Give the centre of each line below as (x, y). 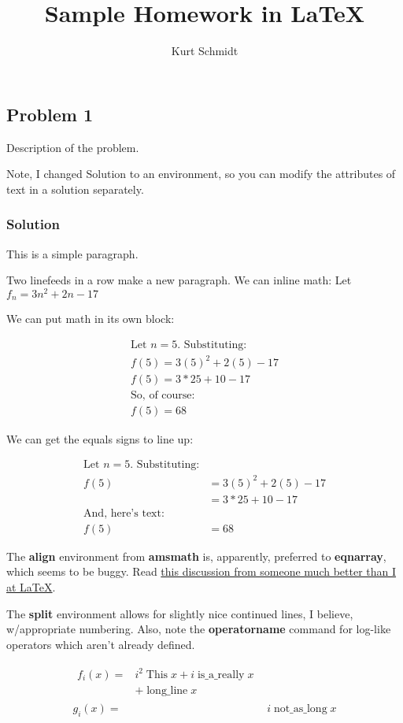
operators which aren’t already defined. (101, 644)
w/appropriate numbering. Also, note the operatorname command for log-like (199, 629)
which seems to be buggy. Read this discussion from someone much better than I (201, 571)
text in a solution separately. (75, 189)
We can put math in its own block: (91, 319)
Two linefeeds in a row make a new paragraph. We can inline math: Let (179, 280)
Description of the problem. (73, 147)
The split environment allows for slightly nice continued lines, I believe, (180, 613)
